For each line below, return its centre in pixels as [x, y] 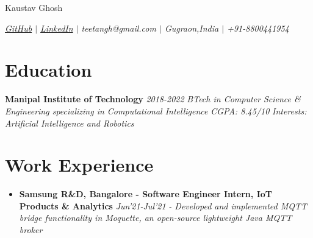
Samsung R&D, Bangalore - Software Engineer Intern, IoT [146, 194]
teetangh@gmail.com [119, 28]
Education [49, 70]
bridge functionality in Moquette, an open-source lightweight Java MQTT [156, 218]
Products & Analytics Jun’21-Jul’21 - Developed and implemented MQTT [163, 205]
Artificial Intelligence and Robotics [70, 123]
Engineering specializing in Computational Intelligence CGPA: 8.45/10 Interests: [156, 110]
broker [31, 229]
